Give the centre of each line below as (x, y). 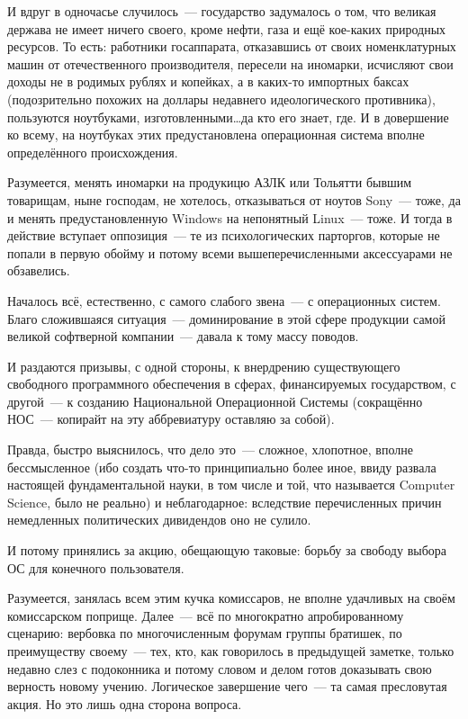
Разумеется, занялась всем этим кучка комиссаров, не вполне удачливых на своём (231, 598)
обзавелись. (39, 270)
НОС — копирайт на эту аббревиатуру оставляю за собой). (171, 419)
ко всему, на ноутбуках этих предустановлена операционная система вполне (216, 135)
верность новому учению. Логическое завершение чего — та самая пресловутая (227, 686)
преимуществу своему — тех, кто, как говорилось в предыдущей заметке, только (231, 651)
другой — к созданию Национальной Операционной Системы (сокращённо (215, 401)
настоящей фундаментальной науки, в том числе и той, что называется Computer (231, 485)
